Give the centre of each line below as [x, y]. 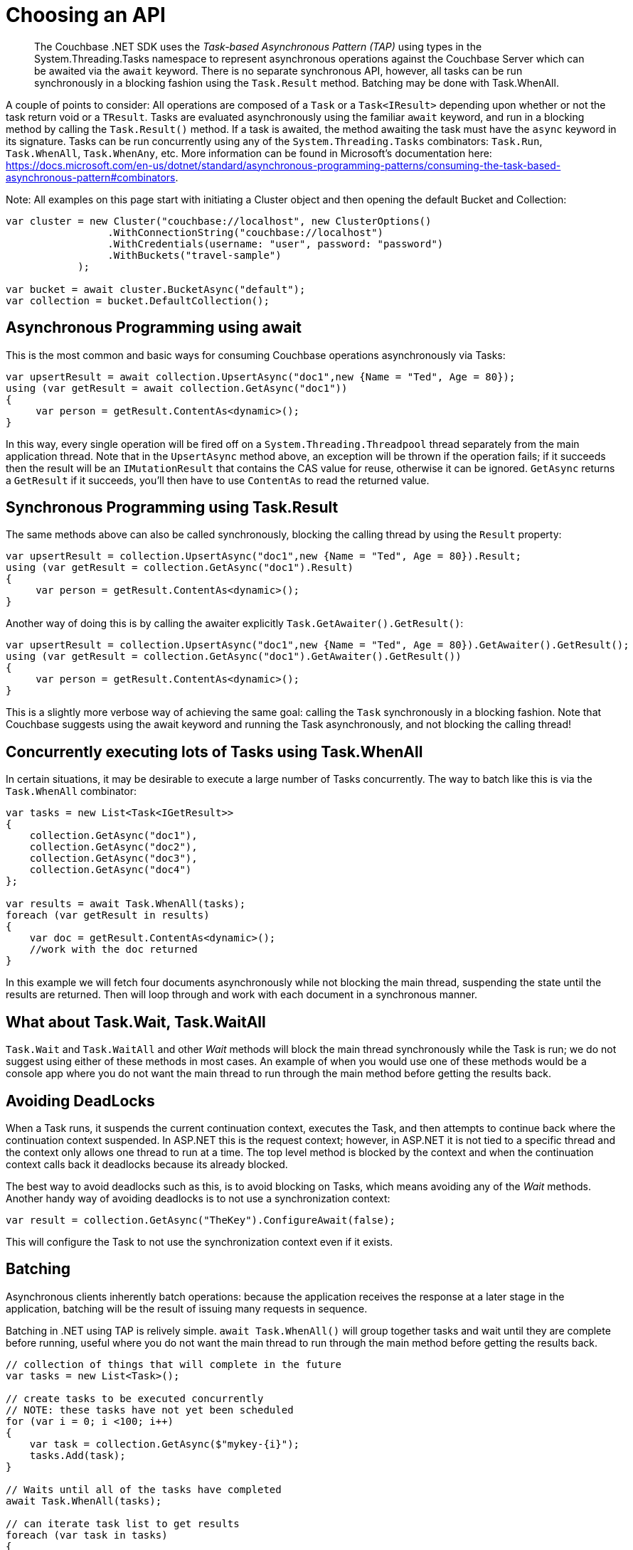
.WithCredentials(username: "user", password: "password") [276, 244]
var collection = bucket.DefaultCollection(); [138, 300]
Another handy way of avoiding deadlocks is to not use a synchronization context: [198, 1198]
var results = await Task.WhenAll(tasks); [126, 904]
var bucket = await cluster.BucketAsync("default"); [156, 289]
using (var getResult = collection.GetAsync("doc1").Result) [180, 568]
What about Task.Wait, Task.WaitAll [136, 1022]
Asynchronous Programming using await [154, 328]
